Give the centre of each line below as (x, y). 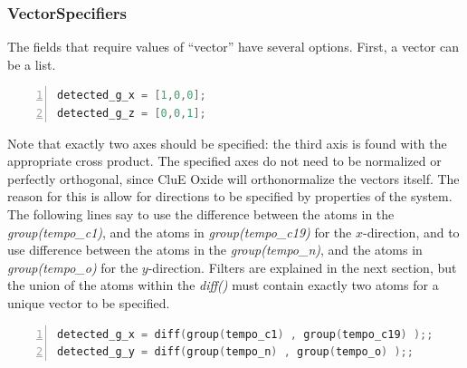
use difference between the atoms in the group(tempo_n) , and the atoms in (215, 250)
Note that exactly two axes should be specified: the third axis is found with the (227, 143)
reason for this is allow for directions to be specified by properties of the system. (230, 196)
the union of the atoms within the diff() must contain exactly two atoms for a (223, 285)
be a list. (32, 64)
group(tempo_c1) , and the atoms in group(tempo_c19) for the (180, 232)
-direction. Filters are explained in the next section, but (302, 267)
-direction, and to (411, 232)
